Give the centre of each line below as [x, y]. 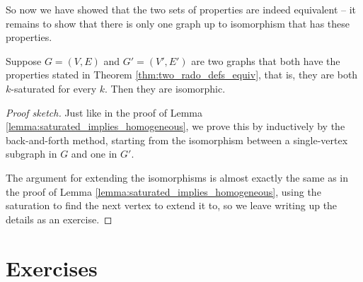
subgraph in [31, 154]
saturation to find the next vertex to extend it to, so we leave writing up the [172, 205]
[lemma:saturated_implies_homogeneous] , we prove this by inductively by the [175, 126]
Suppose [24, 60]
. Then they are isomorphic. [165, 88]
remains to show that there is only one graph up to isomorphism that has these [178, 23]
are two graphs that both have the [266, 60]
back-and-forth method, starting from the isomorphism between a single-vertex [177, 140]
